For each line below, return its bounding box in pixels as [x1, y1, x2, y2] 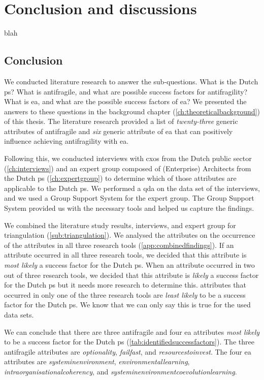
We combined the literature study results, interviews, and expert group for [4, 219, 236, 230]
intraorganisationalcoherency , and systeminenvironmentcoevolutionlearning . [4, 366, 237, 376]
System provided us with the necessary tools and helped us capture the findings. [4, 203, 254, 213]
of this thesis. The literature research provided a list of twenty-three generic [4, 116, 238, 126]
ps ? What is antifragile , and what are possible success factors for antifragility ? [4, 86, 248, 97]
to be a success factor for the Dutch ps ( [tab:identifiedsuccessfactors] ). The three [4, 336, 254, 347]
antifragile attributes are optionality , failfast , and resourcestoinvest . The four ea [4, 346, 251, 357]
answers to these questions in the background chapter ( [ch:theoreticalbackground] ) [4, 106, 260, 116]
